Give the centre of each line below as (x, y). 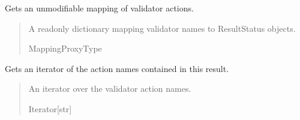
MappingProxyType (65, 48)
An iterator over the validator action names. (110, 88)
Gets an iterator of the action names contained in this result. (117, 68)
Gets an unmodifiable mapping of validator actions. (99, 8)
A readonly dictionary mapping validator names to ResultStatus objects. (162, 28)
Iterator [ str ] (50, 108)
